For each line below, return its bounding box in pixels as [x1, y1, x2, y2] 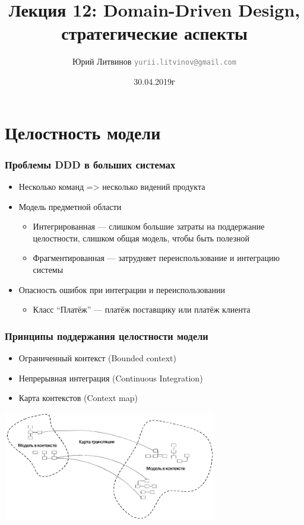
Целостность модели [5, 120, 161, 144]
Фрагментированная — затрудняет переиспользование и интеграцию [33, 252, 280, 264]
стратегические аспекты [61, 21, 248, 45]
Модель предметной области [18, 200, 122, 212]
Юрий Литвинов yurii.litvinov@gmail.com [72, 55, 236, 68]
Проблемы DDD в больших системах [5, 157, 176, 171]
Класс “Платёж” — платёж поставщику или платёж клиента [33, 303, 251, 316]
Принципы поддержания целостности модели [5, 328, 208, 343]
